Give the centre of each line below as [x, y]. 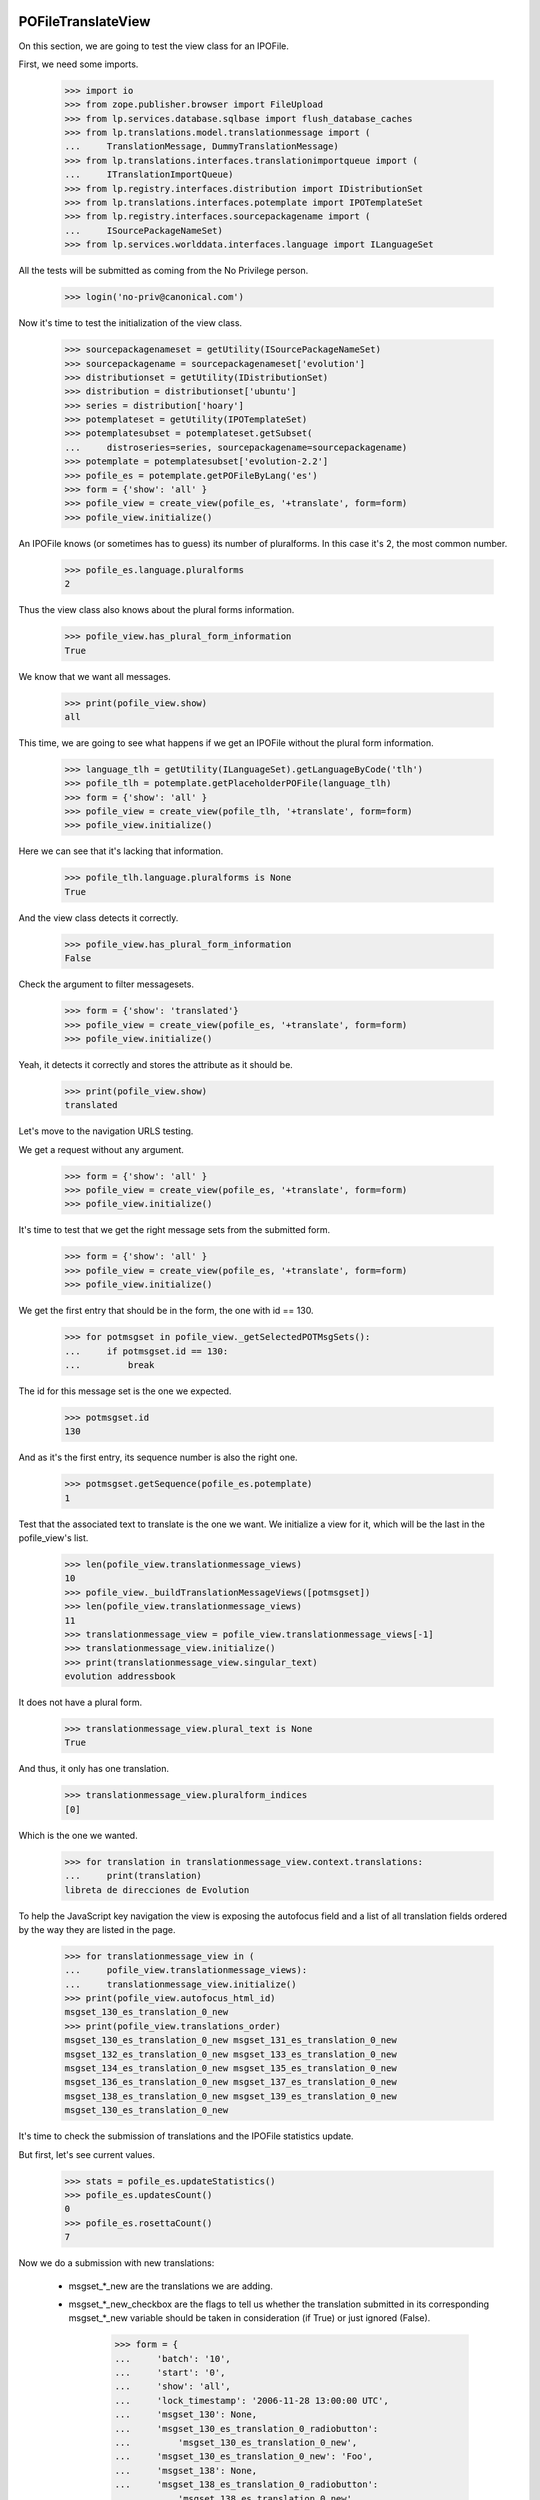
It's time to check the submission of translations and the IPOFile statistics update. [186, 2136]
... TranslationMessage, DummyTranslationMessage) [201, 146]
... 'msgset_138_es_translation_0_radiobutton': [246, 2484]
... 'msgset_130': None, [186, 2414]
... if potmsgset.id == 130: [146, 1351]
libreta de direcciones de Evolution [157, 1889]
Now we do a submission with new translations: [116, 2263]
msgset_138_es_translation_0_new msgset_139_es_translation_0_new [230, 2096]
